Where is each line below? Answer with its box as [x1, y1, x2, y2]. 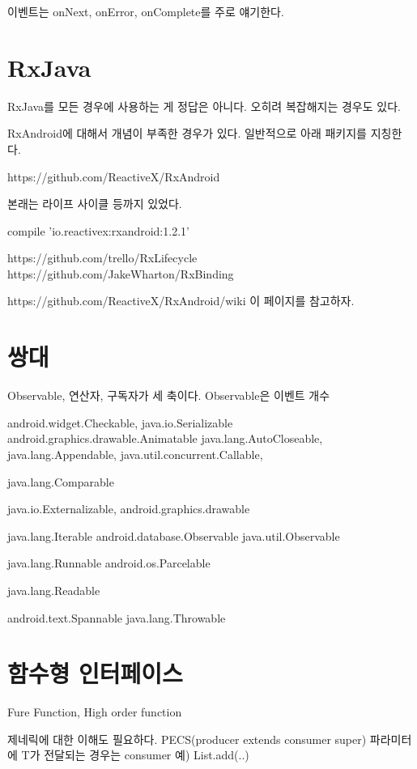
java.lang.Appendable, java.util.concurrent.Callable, [7, 445, 263, 462]
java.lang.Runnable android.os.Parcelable [7, 554, 211, 571]
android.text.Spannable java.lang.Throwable [7, 609, 226, 626]
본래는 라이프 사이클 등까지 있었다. [7, 195, 182, 212]
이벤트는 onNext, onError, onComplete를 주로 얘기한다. [7, 3, 284, 19]
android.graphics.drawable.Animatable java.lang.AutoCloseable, [7, 430, 323, 447]
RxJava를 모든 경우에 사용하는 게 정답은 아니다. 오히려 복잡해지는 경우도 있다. [7, 97, 401, 114]
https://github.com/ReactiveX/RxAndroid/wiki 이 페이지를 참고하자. [7, 292, 355, 309]
